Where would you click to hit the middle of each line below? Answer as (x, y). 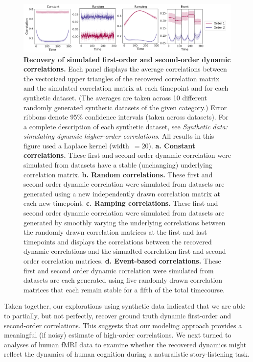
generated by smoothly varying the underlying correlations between (125, 222)
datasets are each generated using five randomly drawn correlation (123, 280)
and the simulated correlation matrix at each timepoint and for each (126, 88)
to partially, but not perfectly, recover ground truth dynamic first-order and (118, 315)
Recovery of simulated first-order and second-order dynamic (127, 59)
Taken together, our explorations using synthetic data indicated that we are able (125, 306)
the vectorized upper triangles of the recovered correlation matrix (122, 78)
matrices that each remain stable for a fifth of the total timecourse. (124, 289)
